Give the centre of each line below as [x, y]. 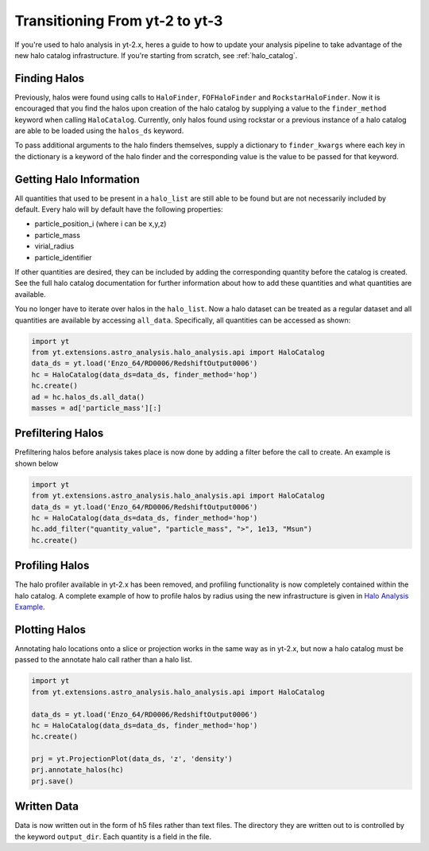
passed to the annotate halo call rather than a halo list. [103, 660]
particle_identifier [63, 257]
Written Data [47, 807]
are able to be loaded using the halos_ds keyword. [99, 131]
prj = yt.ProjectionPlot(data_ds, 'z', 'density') [132, 759]
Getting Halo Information [77, 179]
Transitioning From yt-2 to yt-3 [119, 21]
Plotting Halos [50, 629]
